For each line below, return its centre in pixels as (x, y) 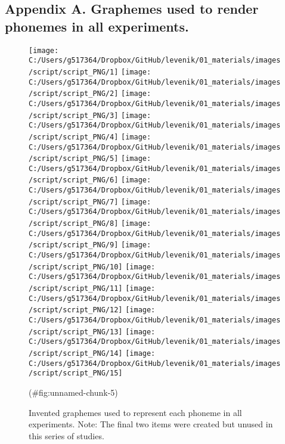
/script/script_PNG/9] (74, 245)
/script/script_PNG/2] (74, 94)
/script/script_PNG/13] (76, 332)
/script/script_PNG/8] (74, 224)
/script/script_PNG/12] (76, 310)
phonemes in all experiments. (97, 26)
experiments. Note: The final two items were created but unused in (151, 424)
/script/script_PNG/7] (74, 202)
